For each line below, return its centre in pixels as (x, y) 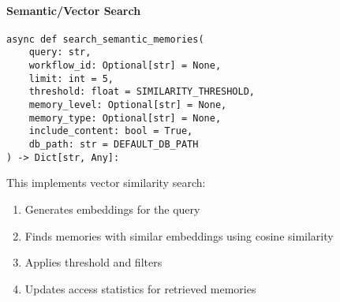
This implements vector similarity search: (106, 183)
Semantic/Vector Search (74, 10)
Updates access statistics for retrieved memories (140, 288)
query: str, (60, 52)
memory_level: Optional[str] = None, (128, 105)
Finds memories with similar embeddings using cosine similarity (179, 235)
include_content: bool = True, (111, 131)
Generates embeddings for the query (112, 209)
